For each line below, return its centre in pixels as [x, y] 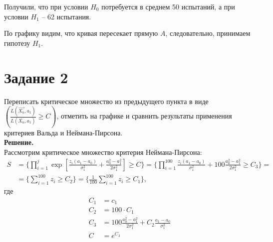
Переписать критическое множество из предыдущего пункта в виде [106, 101]
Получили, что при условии [46, 6]
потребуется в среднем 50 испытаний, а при [168, 6]
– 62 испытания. [66, 16]
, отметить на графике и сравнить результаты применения [144, 116]
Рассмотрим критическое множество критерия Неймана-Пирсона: [103, 152]
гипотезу [17, 43]
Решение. [19, 142]
